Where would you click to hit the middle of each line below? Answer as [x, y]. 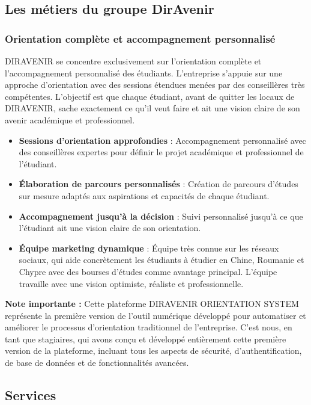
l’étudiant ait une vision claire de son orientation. [110, 228]
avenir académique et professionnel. [70, 119]
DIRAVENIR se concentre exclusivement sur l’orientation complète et [133, 61]
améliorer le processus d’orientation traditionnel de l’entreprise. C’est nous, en [149, 327]
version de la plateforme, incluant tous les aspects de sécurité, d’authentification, [153, 351]
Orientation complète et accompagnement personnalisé [140, 38]
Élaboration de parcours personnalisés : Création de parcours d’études [159, 184]
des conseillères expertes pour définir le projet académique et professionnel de [161, 152]
